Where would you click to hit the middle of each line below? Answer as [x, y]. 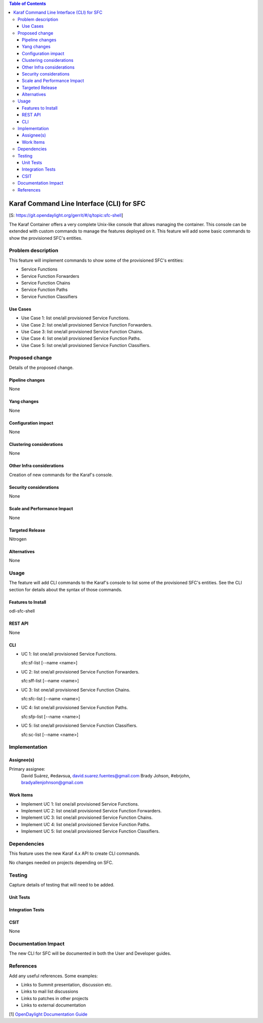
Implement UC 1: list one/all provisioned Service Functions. [80, 804]
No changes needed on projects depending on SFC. [61, 862]
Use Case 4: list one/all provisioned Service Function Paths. [81, 338]
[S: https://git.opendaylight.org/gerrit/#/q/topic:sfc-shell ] [66, 215]
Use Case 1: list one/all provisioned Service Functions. [75, 318]
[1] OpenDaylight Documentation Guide [48, 1014]
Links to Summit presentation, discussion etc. [67, 984]
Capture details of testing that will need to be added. [62, 885]
